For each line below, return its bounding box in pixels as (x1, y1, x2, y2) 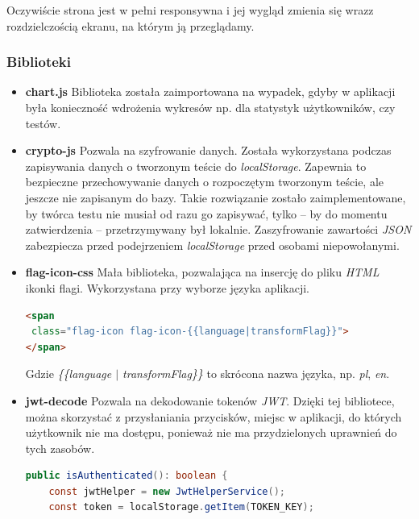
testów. (25, 114, 61, 131)
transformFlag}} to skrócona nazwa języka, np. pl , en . (122, 365, 390, 382)
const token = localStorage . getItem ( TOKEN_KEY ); (48, 501, 314, 513)
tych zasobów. (25, 439, 95, 456)
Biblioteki (6, 52, 71, 72)
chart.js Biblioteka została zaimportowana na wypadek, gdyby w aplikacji (25, 83, 396, 100)
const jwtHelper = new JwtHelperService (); (48, 485, 286, 497)
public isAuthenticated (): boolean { (25, 470, 228, 482)
